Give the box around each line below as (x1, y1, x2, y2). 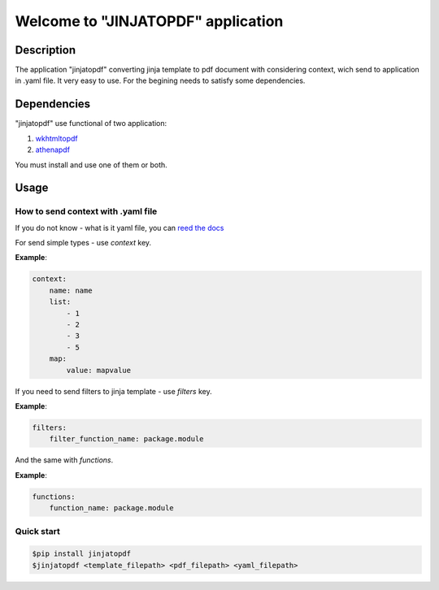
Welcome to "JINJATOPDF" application (15, 12, 284, 30)
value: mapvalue (66, 366, 132, 375)
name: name (49, 285, 93, 295)
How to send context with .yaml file (15, 206, 158, 217)
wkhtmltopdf (35, 133, 79, 143)
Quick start (15, 526, 61, 537)
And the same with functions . (15, 455, 114, 465)
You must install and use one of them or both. (15, 159, 168, 170)
